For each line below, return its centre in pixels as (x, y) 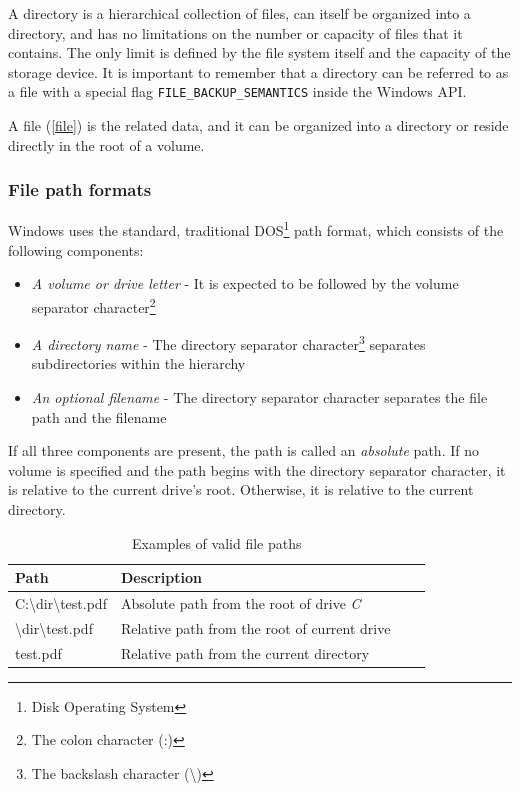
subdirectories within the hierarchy (138, 363)
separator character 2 (93, 305)
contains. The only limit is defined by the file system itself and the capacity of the (259, 52)
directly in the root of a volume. (106, 144)
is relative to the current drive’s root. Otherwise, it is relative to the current (241, 489)
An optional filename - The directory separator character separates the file (259, 396)
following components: (76, 249)
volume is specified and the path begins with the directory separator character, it (257, 469)
